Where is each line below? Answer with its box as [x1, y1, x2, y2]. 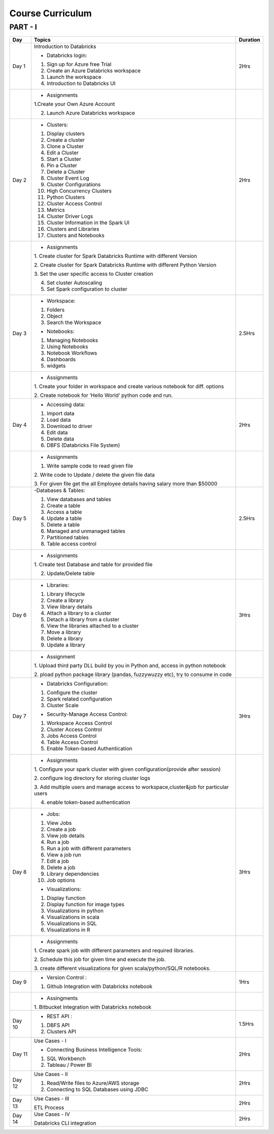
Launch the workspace [46, 74, 101, 81]
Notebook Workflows [46, 350, 97, 357]
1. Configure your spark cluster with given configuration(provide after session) [33, 766, 221, 773]
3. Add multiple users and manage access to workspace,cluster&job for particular [33, 783, 229, 791]
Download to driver [46, 423, 92, 430]
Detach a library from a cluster [46, 616, 120, 623]
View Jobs [46, 820, 72, 827]
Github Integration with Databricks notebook [46, 983, 153, 990]
